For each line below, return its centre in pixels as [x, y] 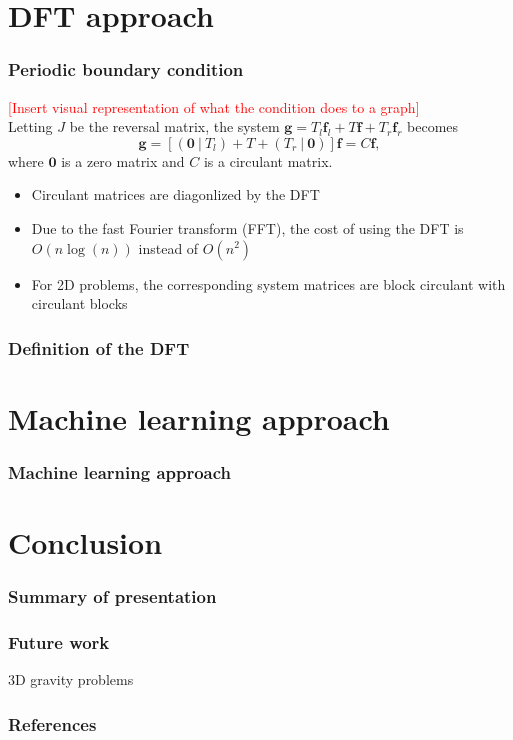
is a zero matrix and [123, 160]
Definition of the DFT [99, 347]
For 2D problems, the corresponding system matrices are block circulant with [268, 283]
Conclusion [85, 542]
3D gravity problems [71, 679]
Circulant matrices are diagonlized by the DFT [175, 194]
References [52, 723]
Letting [30, 126]
